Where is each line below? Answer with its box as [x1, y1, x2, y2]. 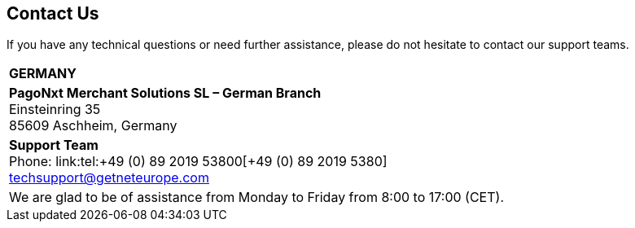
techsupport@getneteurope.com [9, 169, 209, 186]
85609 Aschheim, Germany [9, 117, 177, 134]
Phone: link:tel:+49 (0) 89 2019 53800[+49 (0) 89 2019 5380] [9, 153, 388, 170]
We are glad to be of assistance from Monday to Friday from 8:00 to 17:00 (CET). [9, 189, 505, 206]
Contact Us [7, 3, 99, 24]
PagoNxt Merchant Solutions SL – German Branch [9, 85, 322, 102]
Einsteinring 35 [9, 101, 101, 118]
